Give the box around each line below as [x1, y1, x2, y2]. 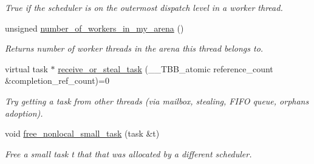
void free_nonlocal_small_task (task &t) [5, 127, 160, 140]
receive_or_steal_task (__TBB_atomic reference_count [58, 62, 273, 75]
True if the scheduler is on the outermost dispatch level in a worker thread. [5, 1, 283, 13]
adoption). [5, 106, 43, 119]
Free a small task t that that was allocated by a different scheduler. [5, 147, 252, 160]
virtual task [5, 62, 48, 75]
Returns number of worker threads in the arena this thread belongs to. [5, 42, 264, 55]
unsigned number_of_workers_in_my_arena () [5, 21, 184, 34]
